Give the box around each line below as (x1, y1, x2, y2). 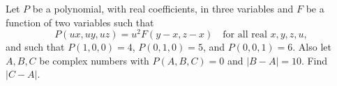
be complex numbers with (39, 53, 149, 67)
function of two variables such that (6, 15, 154, 29)
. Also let (292, 40, 331, 54)
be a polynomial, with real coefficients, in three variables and (32, 1, 294, 15)
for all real (223, 30, 267, 40)
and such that (6, 40, 65, 54)
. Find (301, 53, 328, 67)
